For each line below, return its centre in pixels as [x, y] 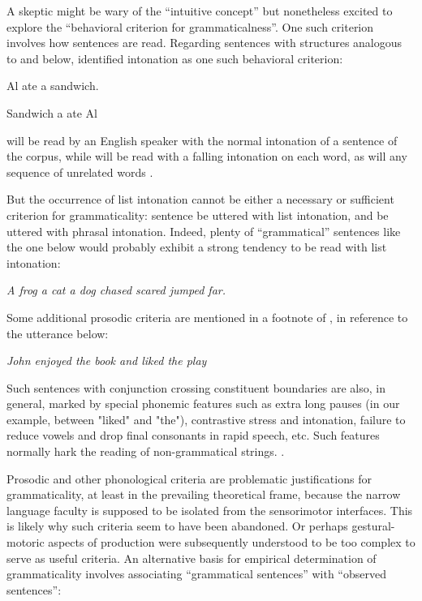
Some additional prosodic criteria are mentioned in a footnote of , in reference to [207, 317]
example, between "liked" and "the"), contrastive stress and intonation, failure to [206, 419]
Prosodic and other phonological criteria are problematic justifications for [189, 478]
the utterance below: [58, 333]
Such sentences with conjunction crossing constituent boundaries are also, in [196, 387]
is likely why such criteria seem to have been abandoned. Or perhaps [177, 526]
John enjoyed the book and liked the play [107, 361]
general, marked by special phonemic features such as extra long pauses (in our [203, 404]
